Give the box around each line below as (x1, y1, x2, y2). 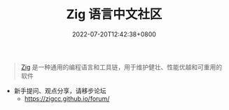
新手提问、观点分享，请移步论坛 (13, 86, 106, 95)
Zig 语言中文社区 (66, 6, 162, 22)
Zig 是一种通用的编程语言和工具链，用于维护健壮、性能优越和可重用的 (20, 62, 223, 71)
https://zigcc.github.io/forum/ (24, 94, 110, 102)
